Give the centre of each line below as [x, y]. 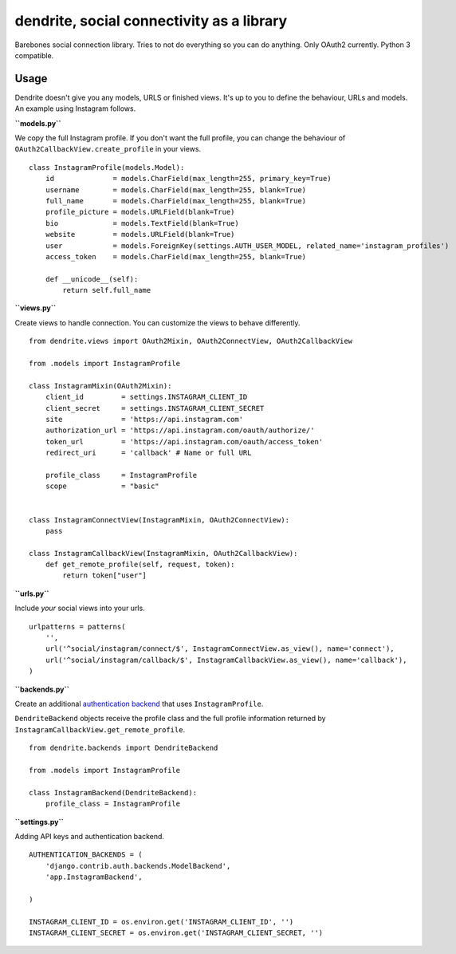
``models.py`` [38, 123]
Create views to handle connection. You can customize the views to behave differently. [157, 322]
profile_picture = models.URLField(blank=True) [140, 212]
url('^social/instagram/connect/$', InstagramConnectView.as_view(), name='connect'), [220, 649]
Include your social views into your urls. [80, 608]
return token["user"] [105, 576]
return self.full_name [107, 290]
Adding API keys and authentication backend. [90, 836]
